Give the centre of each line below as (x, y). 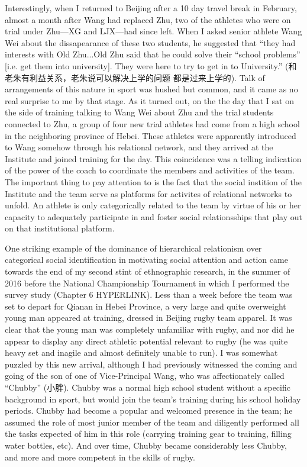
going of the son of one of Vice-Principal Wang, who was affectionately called (145, 376)
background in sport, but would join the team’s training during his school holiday (153, 399)
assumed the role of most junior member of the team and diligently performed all (152, 422)
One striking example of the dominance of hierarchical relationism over (133, 248)
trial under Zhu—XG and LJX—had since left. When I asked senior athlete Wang (153, 31)
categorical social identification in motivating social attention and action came (146, 260)
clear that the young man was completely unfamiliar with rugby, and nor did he (150, 329)
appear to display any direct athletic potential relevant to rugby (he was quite (146, 341)
